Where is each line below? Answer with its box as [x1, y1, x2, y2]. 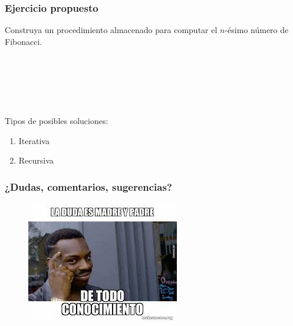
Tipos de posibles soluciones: [5, 115, 108, 127]
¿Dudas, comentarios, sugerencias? [5, 179, 172, 194]
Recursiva [18, 154, 54, 167]
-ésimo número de [225, 24, 289, 36]
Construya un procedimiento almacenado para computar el [5, 24, 218, 36]
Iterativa [18, 134, 50, 146]
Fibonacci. [5, 35, 42, 47]
